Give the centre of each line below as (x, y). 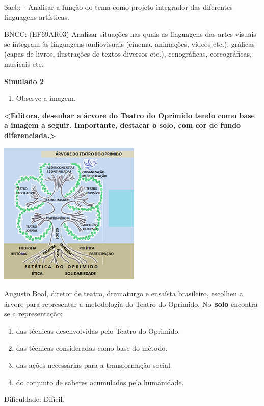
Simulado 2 (24, 81)
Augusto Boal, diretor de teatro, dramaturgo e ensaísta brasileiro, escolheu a (124, 294)
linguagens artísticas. (37, 17)
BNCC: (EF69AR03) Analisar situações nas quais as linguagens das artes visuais (130, 34)
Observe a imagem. (46, 98)
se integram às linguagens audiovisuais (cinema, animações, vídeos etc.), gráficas (129, 44)
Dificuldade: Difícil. (34, 399)
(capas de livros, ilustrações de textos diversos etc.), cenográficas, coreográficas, (128, 54)
